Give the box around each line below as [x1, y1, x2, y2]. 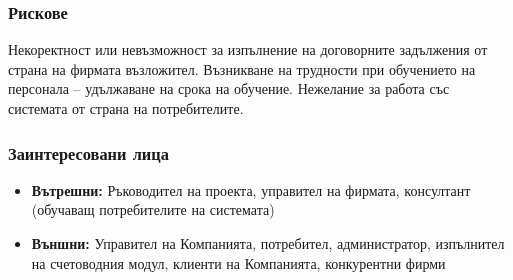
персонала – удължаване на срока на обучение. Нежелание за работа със [8, 78, 450, 99]
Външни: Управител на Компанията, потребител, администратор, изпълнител [31, 233, 505, 253]
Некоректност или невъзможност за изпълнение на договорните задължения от [8, 39, 488, 60]
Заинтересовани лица [8, 140, 169, 165]
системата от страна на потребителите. [8, 98, 244, 118]
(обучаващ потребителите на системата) [31, 199, 275, 220]
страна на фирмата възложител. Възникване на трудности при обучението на [8, 58, 476, 79]
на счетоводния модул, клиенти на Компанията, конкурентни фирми [31, 252, 446, 273]
